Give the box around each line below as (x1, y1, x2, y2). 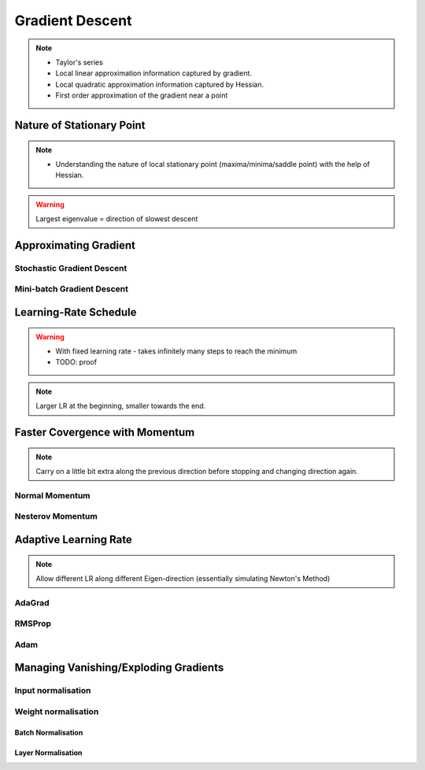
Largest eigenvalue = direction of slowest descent (35, 214, 198, 224)
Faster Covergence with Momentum (14, 426, 195, 439)
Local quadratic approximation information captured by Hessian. (55, 80, 264, 89)
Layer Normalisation (14, 748, 83, 757)
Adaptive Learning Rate (14, 532, 133, 546)
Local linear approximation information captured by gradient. (55, 68, 252, 78)
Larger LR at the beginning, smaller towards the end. (35, 402, 206, 411)
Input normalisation (14, 685, 91, 696)
